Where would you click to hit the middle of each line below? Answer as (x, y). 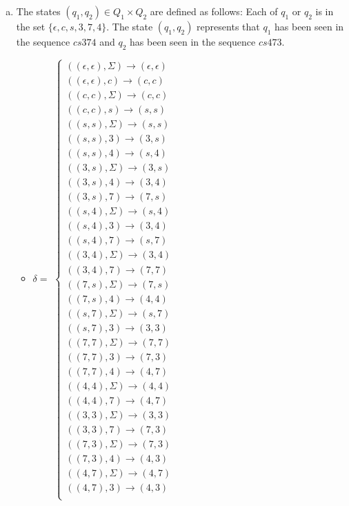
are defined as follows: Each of (214, 11)
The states (38, 11)
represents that (228, 26)
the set (31, 26)
